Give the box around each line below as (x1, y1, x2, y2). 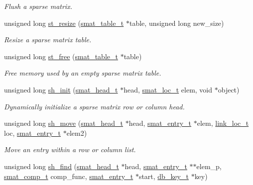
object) (218, 84, 240, 94)
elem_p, (196, 161, 222, 171)
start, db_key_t (138, 171, 189, 181)
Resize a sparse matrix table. (4, 34, 92, 45)
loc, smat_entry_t (4, 127, 61, 138)
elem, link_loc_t (197, 118, 249, 128)
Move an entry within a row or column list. (4, 144, 136, 155)
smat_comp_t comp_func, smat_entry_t (4, 171, 133, 181)
